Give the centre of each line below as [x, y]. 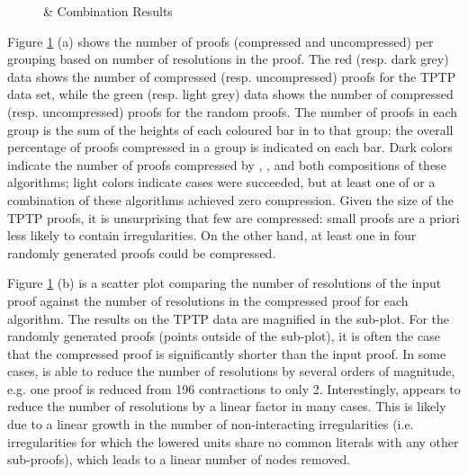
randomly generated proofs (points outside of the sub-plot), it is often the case [224, 336]
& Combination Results [108, 11]
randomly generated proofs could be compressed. [142, 252]
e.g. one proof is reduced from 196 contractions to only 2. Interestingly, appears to [234, 388]
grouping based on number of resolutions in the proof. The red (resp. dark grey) [228, 59]
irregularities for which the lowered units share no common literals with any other [233, 441]
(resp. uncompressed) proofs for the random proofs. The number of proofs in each [233, 111]
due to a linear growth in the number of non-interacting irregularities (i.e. [211, 424]
